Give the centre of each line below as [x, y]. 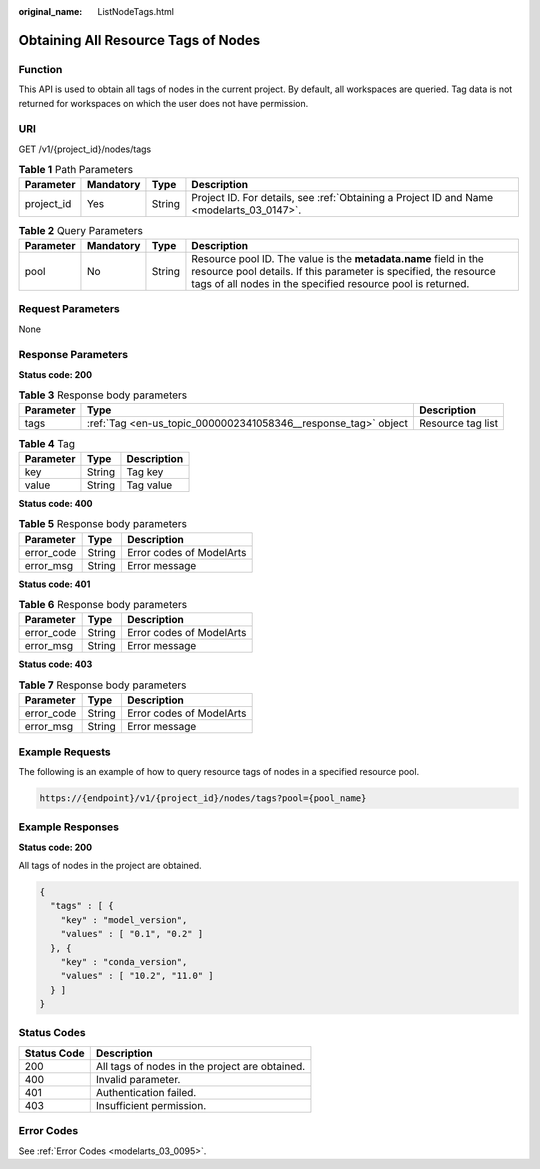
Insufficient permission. [151, 1105]
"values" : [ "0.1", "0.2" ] [132, 934]
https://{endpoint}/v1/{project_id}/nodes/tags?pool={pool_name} [203, 798]
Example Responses [69, 827]
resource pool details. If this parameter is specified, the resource [343, 271]
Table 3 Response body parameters [103, 395]
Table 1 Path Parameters [76, 170]
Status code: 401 [54, 584]
